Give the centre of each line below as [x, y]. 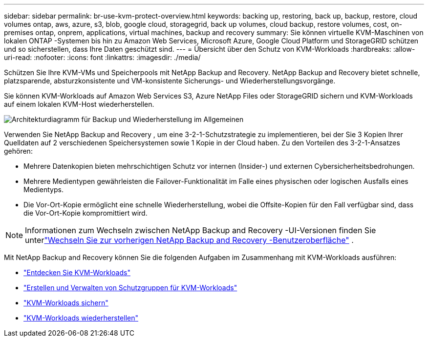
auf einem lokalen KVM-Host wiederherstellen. [79, 104]
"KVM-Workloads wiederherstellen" [81, 318]
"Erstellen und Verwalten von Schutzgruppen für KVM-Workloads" [130, 288]
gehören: [18, 151]
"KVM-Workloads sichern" [66, 303]
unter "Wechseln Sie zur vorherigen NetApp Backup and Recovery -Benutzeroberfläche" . [189, 240]
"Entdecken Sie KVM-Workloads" [77, 272]
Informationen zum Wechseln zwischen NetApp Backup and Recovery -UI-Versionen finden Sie [201, 230]
